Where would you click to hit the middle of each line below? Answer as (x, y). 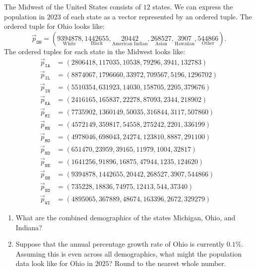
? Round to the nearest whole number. (167, 263)
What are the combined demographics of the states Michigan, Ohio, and (126, 217)
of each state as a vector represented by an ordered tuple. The (158, 16)
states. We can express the (193, 6)
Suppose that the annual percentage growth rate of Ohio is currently (120, 244)
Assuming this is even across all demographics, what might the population (129, 253)
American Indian (130, 44)
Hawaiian (185, 44)
